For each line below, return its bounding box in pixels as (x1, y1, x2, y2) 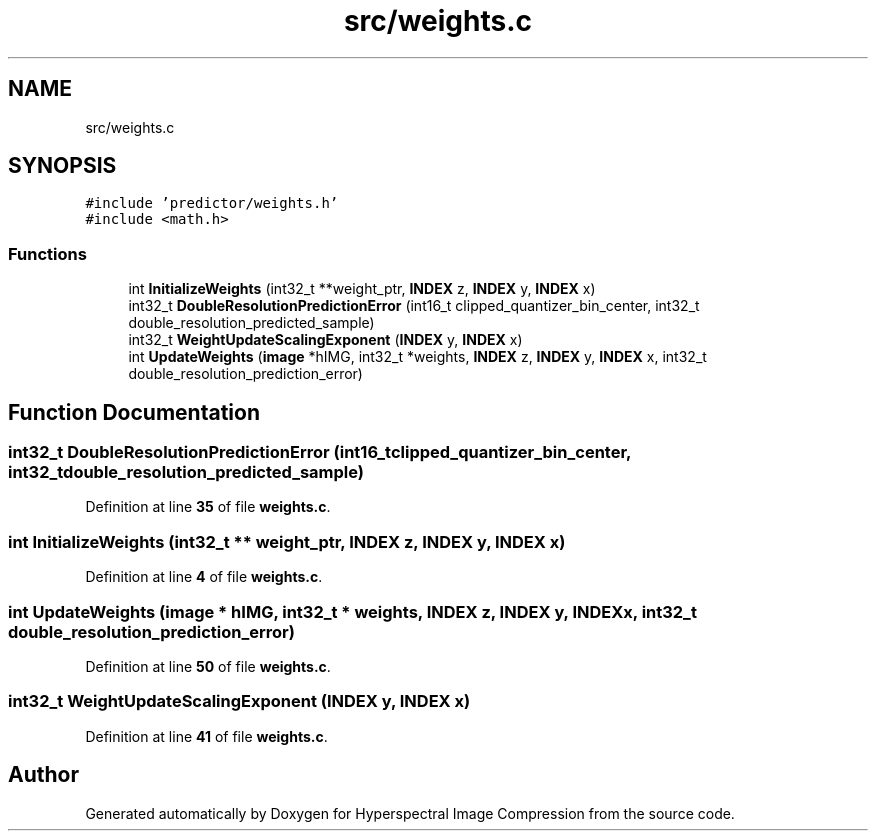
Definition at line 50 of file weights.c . (85, 657, 331, 675)
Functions (8, 243, 87, 264)
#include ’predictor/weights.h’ (85, 195, 339, 212)
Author (8, 762, 79, 788)
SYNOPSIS (8, 153, 117, 179)
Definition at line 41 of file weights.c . (85, 727, 328, 745)
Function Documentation (8, 399, 260, 425)
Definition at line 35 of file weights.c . (85, 498, 331, 516)
